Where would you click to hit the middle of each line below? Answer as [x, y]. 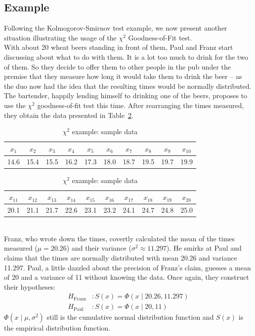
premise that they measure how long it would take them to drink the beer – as [123, 76]
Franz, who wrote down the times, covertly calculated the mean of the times [120, 238]
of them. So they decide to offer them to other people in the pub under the [118, 66]
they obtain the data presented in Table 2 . [69, 115]
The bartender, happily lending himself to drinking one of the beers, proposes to [126, 95]
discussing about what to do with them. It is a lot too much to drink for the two [126, 56]
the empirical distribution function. [57, 328]
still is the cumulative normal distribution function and [130, 317]
